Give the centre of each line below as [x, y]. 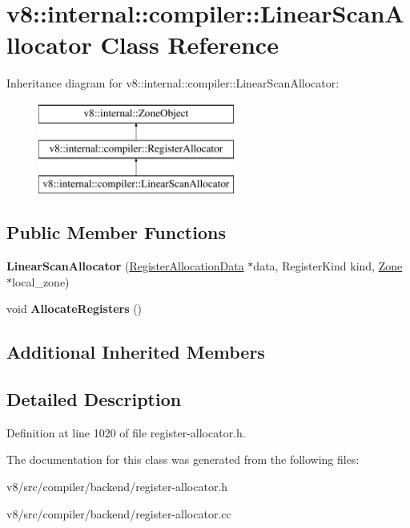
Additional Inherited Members [136, 352]
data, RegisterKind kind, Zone [328, 266]
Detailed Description [94, 399]
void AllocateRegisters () [74, 309]
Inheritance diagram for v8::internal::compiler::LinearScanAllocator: [173, 83]
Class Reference [189, 45]
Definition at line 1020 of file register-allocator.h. [126, 432]
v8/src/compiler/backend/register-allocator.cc [119, 513]
